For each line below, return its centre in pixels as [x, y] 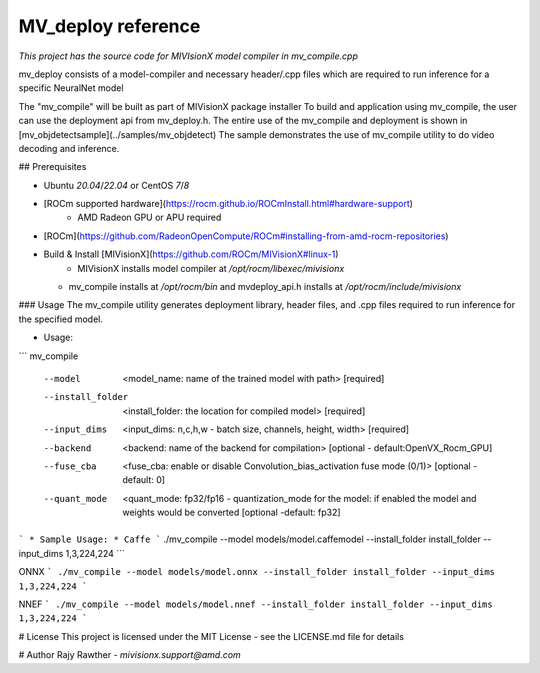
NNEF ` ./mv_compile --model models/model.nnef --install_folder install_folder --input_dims [256, 604]
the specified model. [61, 319]
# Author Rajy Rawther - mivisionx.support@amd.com [130, 655]
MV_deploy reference [109, 26]
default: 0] [143, 480]
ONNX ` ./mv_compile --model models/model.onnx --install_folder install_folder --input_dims [256, 572]
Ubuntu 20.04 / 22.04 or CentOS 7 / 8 [116, 185]
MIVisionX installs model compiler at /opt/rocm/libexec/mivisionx [211, 268]
